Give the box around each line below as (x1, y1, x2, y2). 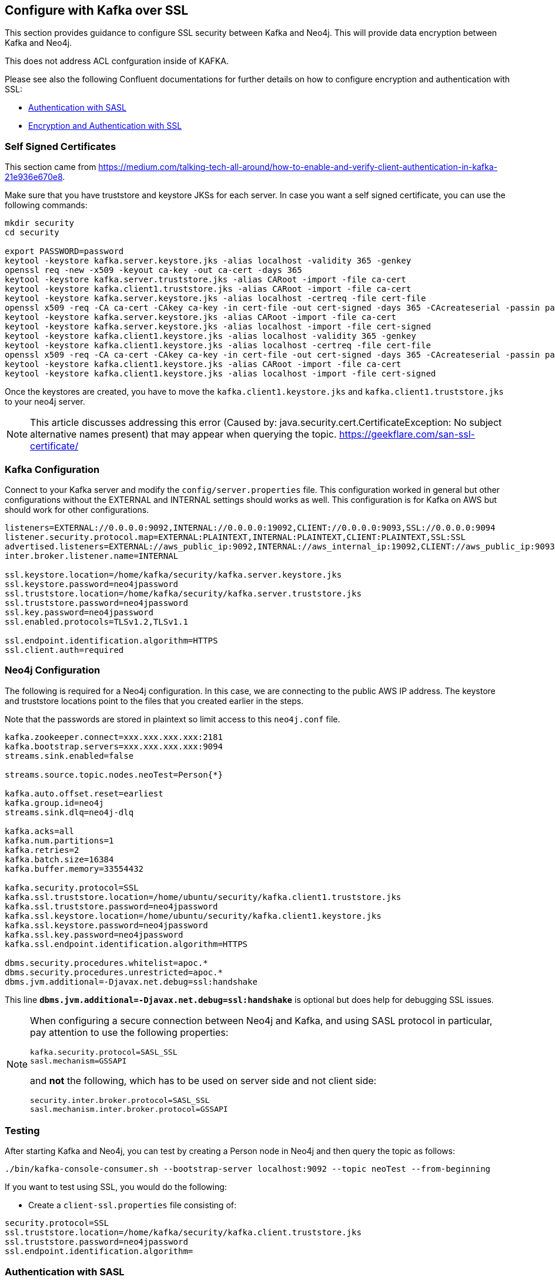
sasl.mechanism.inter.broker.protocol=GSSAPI (30, 1104, 228, 1114)
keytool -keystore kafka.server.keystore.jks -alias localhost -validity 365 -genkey (5, 256, 412, 266)
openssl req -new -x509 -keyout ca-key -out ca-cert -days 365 (5, 265, 302, 275)
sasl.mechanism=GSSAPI (30, 1056, 127, 1065)
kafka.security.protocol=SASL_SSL (30, 1047, 178, 1056)
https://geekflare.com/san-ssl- (339, 428, 475, 441)
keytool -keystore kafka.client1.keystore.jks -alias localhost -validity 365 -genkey (5, 331, 416, 341)
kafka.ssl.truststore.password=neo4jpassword (5, 901, 218, 911)
